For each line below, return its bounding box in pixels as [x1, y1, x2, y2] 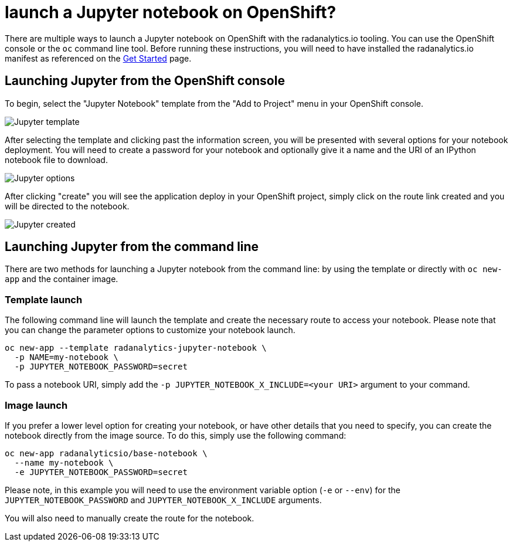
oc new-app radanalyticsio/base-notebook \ [5, 448, 208, 458]
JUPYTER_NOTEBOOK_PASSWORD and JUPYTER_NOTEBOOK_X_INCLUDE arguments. [5, 494, 322, 505]
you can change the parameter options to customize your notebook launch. [5, 325, 295, 335]
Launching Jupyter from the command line [5, 239, 259, 255]
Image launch [5, 399, 68, 411]
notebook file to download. [5, 154, 108, 165]
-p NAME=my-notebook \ [14, 352, 118, 362]
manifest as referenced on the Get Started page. [5, 53, 192, 63]
